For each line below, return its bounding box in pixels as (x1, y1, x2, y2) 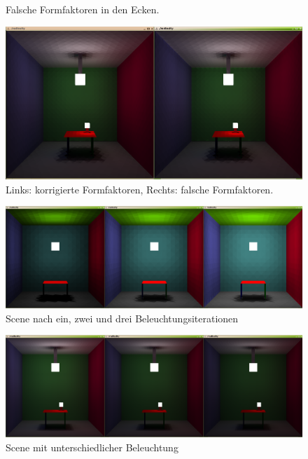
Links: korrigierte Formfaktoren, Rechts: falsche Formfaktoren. (6, 181, 274, 196)
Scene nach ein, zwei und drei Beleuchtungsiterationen (6, 310, 239, 325)
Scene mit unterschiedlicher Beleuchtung (6, 439, 178, 454)
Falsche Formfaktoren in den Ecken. (6, 2, 160, 16)
